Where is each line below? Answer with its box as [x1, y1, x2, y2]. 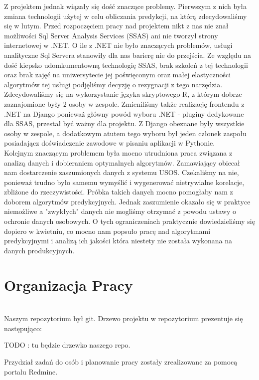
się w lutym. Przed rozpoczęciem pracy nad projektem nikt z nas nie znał [4, 20, 229, 31]
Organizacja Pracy [4, 274, 133, 295]
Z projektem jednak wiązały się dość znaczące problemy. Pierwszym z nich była [4, 1, 247, 11]
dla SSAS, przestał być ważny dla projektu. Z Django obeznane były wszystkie [4, 118, 245, 129]
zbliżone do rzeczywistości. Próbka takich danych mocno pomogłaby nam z [4, 187, 233, 197]
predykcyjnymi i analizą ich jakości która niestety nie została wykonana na [4, 235, 233, 246]
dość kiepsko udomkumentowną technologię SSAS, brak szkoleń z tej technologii [4, 59, 248, 70]
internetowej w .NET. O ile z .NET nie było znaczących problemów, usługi [4, 40, 233, 50]
